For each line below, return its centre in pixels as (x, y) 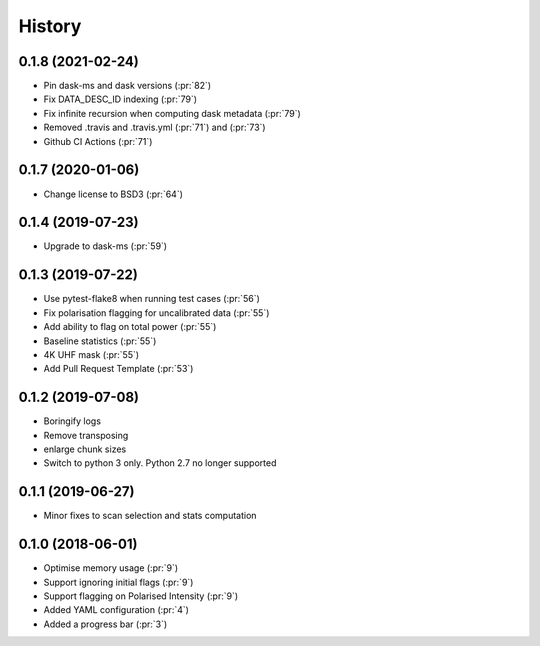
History (50, 26)
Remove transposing (86, 435)
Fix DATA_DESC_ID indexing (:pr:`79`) (120, 99)
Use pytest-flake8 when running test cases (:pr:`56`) (151, 299)
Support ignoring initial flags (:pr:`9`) (118, 582)
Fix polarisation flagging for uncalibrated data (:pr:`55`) (156, 312)
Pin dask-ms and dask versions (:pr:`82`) (127, 86)
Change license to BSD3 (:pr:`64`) (113, 194)
